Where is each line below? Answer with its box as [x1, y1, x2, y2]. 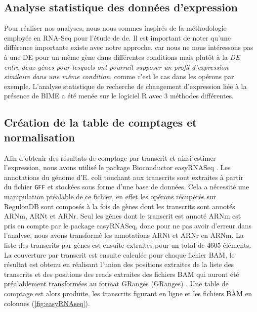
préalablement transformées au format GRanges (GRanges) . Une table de [4, 278, 229, 289]
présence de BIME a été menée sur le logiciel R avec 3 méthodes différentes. [4, 90, 234, 101]
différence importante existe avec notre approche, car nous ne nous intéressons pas [4, 42, 253, 52]
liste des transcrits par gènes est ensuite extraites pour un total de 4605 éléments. [4, 239, 251, 250]
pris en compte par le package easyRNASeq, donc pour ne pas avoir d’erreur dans [4, 220, 252, 230]
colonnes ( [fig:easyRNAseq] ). [4, 298, 90, 308]
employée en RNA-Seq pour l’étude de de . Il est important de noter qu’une [4, 32, 231, 43]
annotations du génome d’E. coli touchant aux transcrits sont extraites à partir [4, 172, 244, 182]
